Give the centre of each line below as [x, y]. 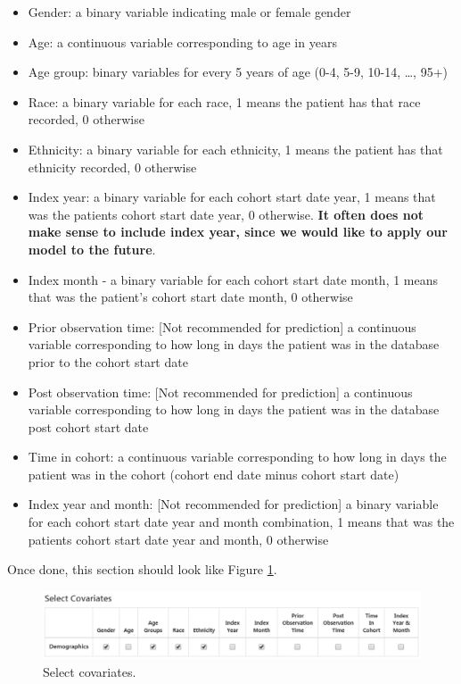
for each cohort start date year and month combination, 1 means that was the [241, 522]
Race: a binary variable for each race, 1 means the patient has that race [224, 101]
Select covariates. [90, 672]
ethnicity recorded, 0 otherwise [112, 167]
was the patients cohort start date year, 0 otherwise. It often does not [226, 214]
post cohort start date [88, 426]
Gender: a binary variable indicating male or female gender [189, 12]
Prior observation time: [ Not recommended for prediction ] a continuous [222, 326]
